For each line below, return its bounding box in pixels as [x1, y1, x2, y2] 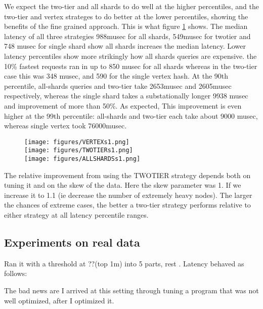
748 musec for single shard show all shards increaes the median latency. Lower [4, 41, 246, 51]
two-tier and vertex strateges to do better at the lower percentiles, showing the [4, 11, 248, 21]
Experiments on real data [4, 234, 140, 250]
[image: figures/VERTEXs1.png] [24, 138, 129, 146]
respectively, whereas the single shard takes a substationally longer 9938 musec [4, 90, 248, 101]
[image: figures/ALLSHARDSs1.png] [24, 155, 141, 163]
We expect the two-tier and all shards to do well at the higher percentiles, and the [4, 1, 259, 11]
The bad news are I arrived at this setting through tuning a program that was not [4, 285, 259, 296]
